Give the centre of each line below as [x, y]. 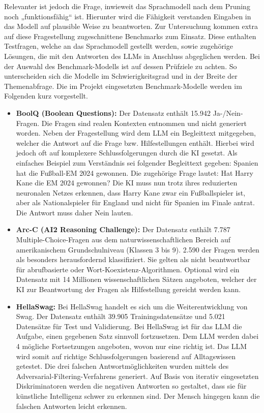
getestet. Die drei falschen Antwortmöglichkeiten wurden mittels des [122, 366]
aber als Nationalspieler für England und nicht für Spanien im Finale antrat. [135, 202]
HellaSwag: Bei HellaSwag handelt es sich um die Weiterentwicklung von [132, 306]
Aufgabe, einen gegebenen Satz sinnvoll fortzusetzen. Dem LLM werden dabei [137, 336]
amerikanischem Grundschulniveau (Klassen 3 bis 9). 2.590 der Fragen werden [138, 249]
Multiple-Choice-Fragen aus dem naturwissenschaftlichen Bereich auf [123, 240]
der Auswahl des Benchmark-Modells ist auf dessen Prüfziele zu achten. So [121, 66]
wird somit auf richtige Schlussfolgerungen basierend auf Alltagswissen [126, 356]
